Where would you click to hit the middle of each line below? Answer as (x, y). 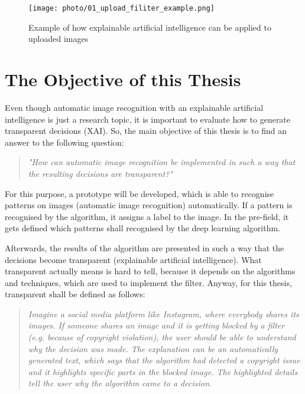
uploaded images (59, 39)
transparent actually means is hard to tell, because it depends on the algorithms (150, 271)
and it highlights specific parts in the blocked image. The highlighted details (163, 371)
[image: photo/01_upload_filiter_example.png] (121, 8)
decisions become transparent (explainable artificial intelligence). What (133, 259)
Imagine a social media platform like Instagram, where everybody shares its (163, 313)
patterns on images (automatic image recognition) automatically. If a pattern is (149, 205)
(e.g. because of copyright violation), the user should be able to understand (162, 337)
